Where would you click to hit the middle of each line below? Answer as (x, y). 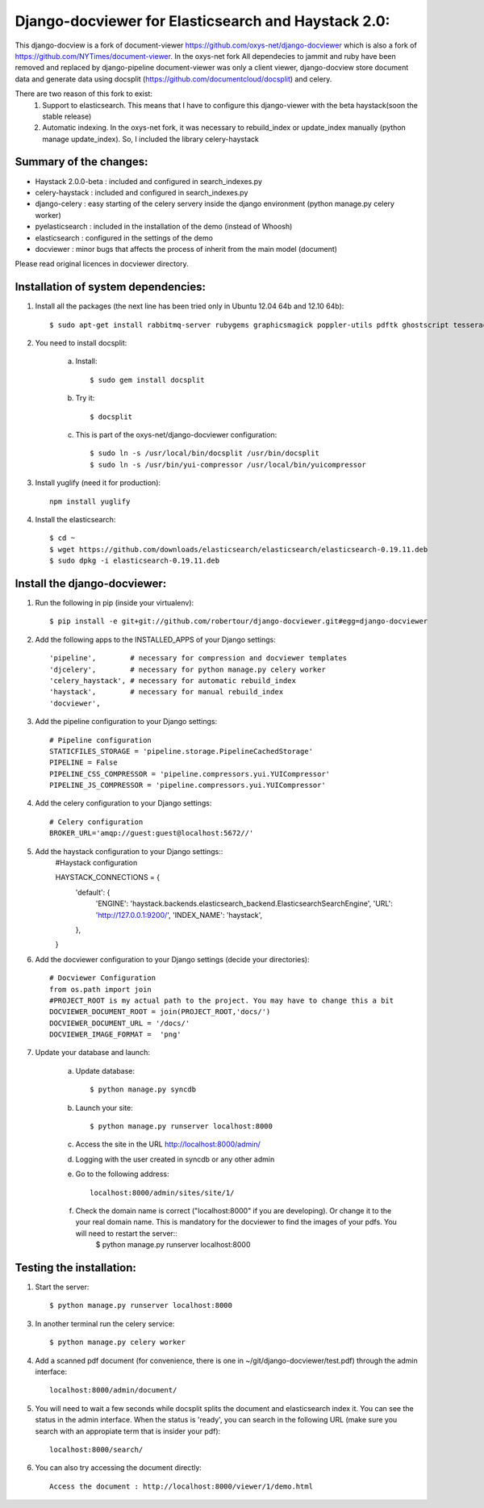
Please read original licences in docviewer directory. (102, 264)
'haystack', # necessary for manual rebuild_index (167, 692)
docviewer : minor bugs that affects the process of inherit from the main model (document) (186, 249)
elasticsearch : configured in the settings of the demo (124, 237)
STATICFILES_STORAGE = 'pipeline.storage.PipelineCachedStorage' (181, 751)
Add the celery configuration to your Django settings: (123, 803)
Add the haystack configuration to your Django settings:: (129, 851)
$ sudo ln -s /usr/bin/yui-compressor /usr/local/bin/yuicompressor (228, 465)
